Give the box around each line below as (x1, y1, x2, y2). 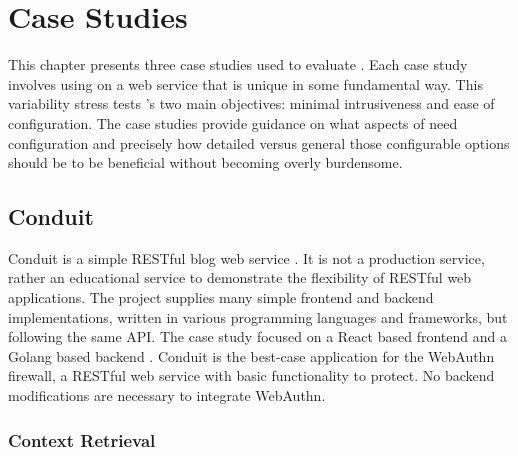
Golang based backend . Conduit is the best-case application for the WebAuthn (8, 345, 495, 366)
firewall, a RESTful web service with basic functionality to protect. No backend (8, 365, 495, 386)
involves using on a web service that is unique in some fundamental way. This (8, 73, 483, 94)
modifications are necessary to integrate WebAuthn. (8, 385, 326, 406)
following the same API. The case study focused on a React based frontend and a (8, 326, 507, 347)
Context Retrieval (8, 427, 156, 452)
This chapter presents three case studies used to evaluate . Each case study (8, 54, 468, 75)
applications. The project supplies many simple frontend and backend (8, 287, 434, 308)
